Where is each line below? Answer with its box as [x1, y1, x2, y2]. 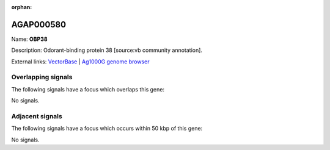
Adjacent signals [11, 112, 62, 120]
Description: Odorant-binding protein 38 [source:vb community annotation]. [11, 46, 203, 54]
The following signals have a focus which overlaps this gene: [11, 85, 165, 93]
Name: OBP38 [11, 35, 48, 43]
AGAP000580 [11, 19, 67, 30]
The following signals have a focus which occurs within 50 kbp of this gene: [11, 125, 203, 132]
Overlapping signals [11, 73, 73, 82]
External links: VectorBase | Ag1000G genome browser [11, 58, 150, 65]
